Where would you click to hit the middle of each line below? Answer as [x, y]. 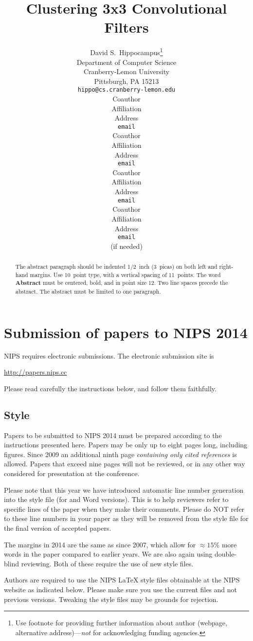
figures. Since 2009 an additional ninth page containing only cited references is [120, 454]
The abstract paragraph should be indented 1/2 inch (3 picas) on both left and [116, 267]
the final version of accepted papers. [58, 528]
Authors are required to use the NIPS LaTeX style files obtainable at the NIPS [122, 580]
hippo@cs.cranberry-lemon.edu [126, 90]
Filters [126, 27]
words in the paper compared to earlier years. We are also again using [108, 554]
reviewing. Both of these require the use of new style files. [107, 563]
